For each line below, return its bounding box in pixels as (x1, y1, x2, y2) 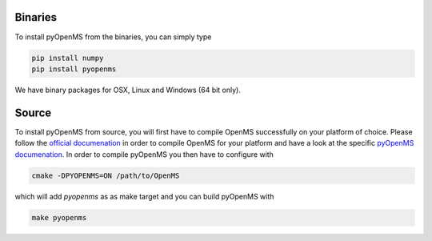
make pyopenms (31, 213, 87, 222)
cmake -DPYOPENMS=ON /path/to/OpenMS (31, 171, 180, 180)
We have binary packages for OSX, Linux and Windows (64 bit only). (14, 85, 242, 94)
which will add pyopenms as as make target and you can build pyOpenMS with (14, 191, 274, 201)
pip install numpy (31, 53, 104, 62)
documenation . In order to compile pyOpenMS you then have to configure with (14, 149, 274, 159)
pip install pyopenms (31, 64, 117, 74)
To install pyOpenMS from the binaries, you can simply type (14, 32, 212, 42)
